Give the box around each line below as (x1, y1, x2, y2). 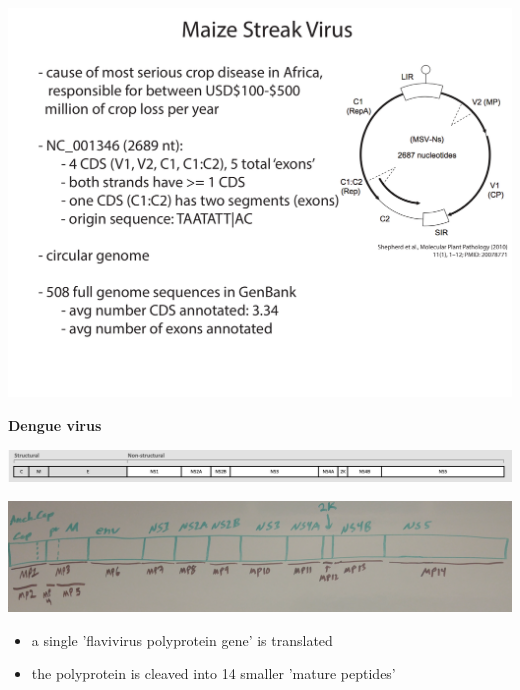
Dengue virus (8, 414, 102, 435)
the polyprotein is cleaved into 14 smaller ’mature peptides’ (31, 663, 396, 684)
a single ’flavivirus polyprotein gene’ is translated (31, 629, 333, 650)
